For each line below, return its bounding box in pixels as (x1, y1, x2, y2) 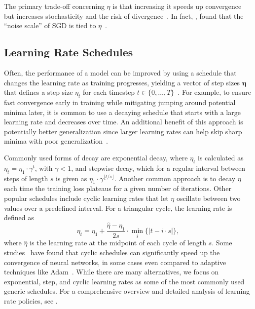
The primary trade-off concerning (4, 1, 105, 11)
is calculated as (198, 152, 244, 162)
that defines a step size (4, 87, 73, 97)
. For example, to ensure (178, 87, 251, 97)
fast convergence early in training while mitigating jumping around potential (4, 97, 236, 107)
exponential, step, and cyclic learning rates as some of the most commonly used (4, 276, 245, 286)
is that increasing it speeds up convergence (112, 1, 242, 11)
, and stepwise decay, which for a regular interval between (71, 162, 246, 173)
